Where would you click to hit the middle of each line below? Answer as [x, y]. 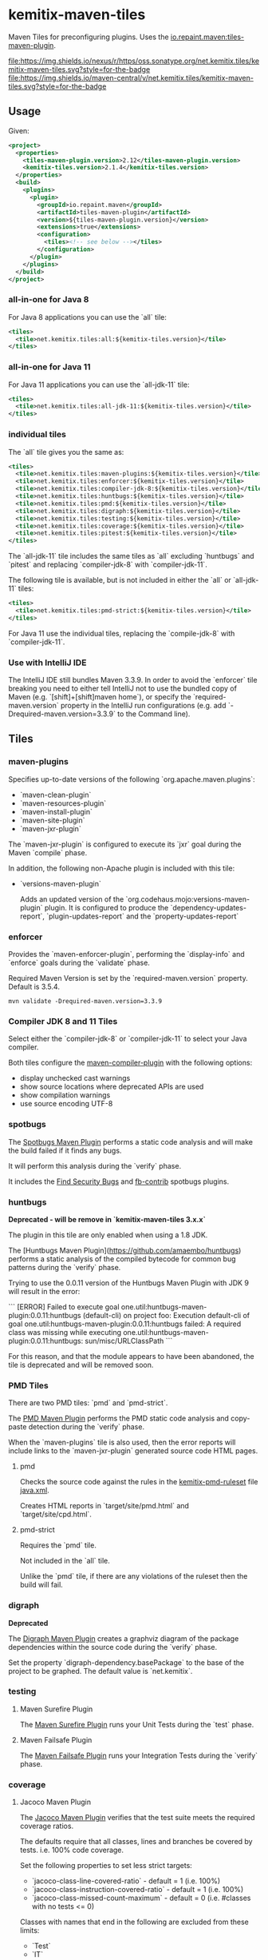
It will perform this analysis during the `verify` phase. [95, 1165]
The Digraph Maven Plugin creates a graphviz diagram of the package [124, 1638]
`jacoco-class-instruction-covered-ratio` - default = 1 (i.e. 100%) [138, 1890]
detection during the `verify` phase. [87, 1427]
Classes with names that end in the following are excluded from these [134, 1922]
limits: [30, 1930]
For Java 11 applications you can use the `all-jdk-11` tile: [99, 384]
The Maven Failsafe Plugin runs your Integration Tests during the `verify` [138, 1755]
